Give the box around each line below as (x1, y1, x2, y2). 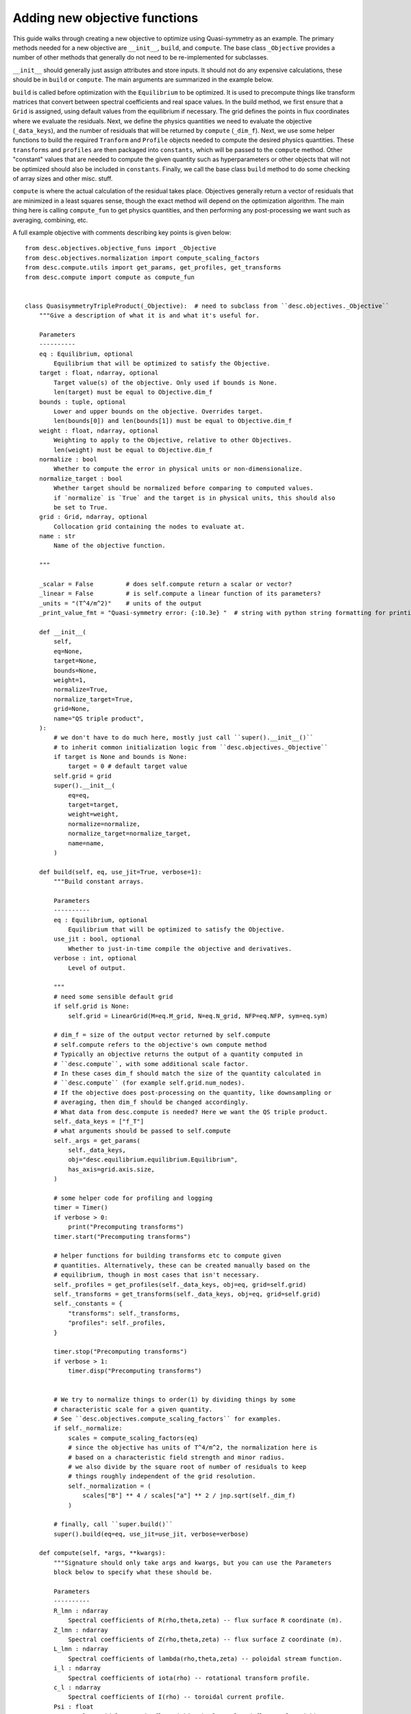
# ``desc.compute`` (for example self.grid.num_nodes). (53, 1079, 246, 1087)
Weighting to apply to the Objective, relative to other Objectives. (53, 436, 292, 444)
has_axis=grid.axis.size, (68, 1166, 155, 1173)
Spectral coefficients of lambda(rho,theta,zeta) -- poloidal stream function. (68, 1654, 342, 1663)
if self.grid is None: (53, 1002, 130, 1011)
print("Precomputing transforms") (68, 1223, 184, 1231)
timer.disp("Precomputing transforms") (68, 1367, 202, 1375)
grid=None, (53, 705, 90, 713)
